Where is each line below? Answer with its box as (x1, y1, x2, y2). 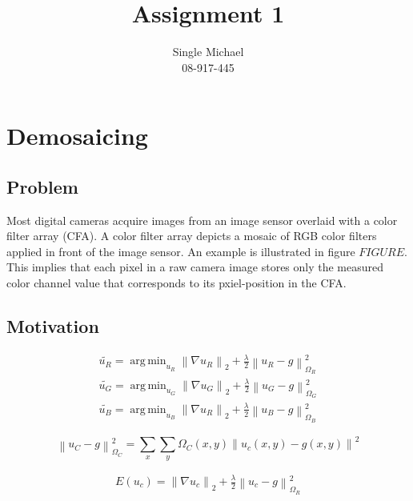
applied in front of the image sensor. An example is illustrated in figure (6, 242, 355, 259)
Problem (6, 174, 78, 198)
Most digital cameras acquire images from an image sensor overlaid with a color (6, 211, 398, 228)
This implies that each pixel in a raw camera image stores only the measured (6, 259, 384, 275)
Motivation (6, 314, 99, 339)
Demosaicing (6, 119, 148, 152)
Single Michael (172, 43, 244, 60)
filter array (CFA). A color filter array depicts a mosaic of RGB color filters (6, 227, 377, 244)
